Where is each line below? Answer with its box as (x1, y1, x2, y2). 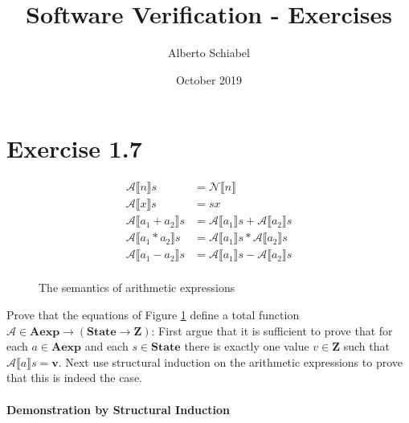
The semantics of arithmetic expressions (39, 279, 235, 296)
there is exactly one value (184, 338, 309, 355)
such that (343, 338, 390, 355)
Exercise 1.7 (6, 132, 142, 165)
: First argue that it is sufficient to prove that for (151, 322, 393, 339)
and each (84, 338, 129, 355)
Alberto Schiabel (168, 44, 250, 61)
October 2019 (175, 71, 243, 88)
